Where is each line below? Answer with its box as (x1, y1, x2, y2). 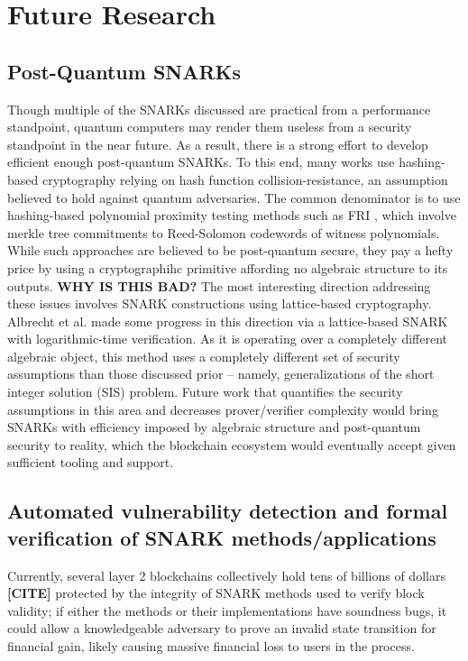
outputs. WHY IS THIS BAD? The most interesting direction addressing (7, 276, 431, 295)
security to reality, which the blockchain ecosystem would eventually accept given (7, 435, 456, 454)
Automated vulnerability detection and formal (7, 497, 448, 525)
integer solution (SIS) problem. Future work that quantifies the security (7, 382, 403, 401)
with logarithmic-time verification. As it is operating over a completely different (7, 329, 447, 348)
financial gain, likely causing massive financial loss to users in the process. (7, 637, 415, 656)
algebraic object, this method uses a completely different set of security (7, 346, 400, 365)
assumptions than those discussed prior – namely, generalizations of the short (7, 364, 435, 383)
